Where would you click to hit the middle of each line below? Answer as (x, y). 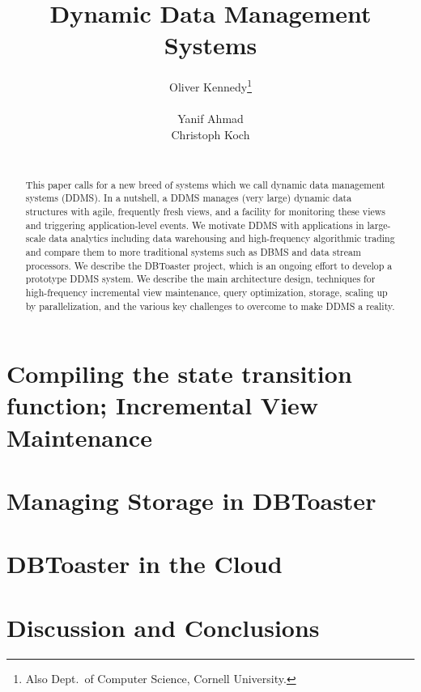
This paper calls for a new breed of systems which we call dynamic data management (205, 184)
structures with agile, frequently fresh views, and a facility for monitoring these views (205, 212)
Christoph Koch (210, 134)
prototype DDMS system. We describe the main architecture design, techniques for (200, 279)
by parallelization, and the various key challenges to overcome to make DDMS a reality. (210, 306)
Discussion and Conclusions (163, 627)
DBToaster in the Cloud (145, 564)
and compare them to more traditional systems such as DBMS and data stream (193, 252)
